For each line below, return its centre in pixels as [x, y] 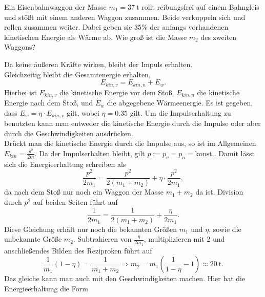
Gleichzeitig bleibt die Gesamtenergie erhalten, [77, 74]
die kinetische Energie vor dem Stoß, [117, 92]
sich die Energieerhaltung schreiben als [65, 164]
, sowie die [225, 229]
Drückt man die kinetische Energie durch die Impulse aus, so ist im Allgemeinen [130, 143]
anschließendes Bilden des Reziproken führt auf [78, 250]
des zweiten [219, 37]
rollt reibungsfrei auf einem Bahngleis [200, 7]
